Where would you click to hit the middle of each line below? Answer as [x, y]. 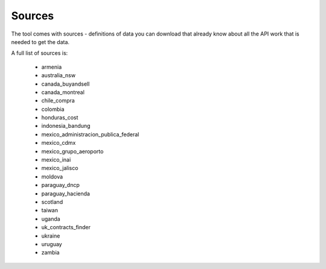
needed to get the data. [40, 42]
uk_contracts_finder [66, 227]
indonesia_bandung [66, 126]
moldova [52, 176]
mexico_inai [56, 160]
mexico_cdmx [59, 143]
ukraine [51, 236]
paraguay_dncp [60, 185]
